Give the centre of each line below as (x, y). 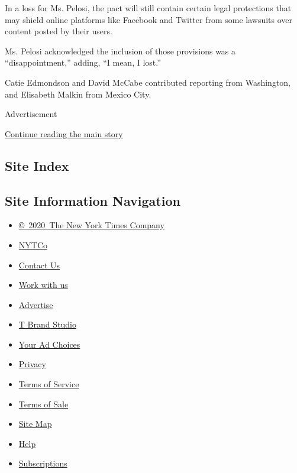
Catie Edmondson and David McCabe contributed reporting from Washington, (148, 82)
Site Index (37, 165)
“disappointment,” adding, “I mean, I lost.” (83, 62)
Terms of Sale (43, 404)
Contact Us (39, 265)
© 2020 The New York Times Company (91, 225)
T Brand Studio (47, 324)
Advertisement (31, 114)
